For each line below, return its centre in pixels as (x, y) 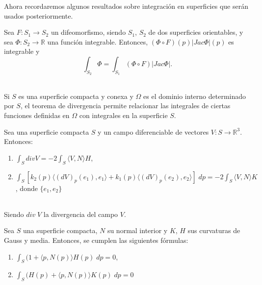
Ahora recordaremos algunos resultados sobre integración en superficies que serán (126, 6)
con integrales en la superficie (123, 115)
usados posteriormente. (39, 15)
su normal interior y (137, 230)
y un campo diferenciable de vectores (153, 131)
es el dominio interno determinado (195, 96)
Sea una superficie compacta (47, 131)
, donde (26, 188)
